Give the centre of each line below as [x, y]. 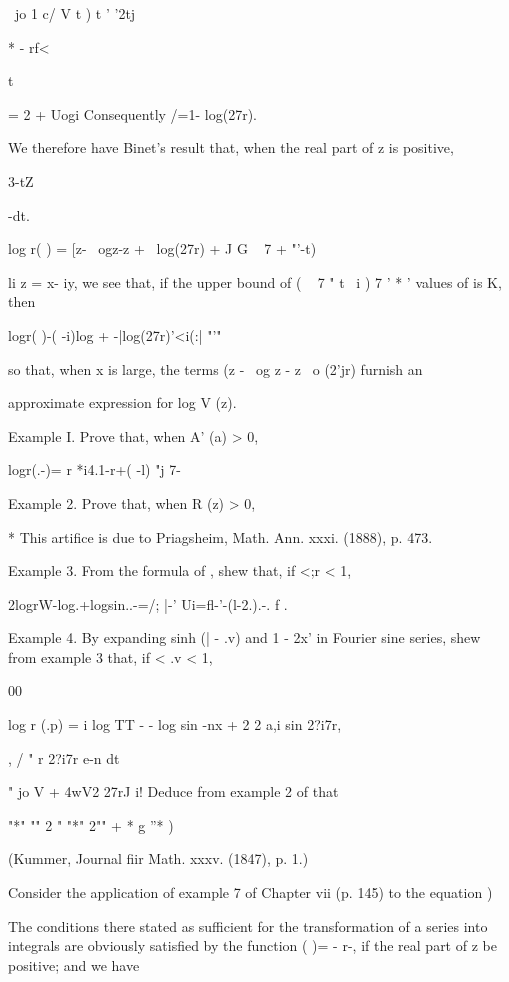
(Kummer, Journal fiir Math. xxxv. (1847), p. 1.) [158, 858]
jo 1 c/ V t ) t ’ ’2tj [75, 13]
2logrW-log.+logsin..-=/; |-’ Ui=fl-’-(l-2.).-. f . [148, 603]
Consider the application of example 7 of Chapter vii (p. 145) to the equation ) [250, 892]
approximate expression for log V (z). [122, 402]
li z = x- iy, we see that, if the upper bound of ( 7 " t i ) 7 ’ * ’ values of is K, [255, 281]
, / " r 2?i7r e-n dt [64, 757]
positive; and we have [74, 964]
